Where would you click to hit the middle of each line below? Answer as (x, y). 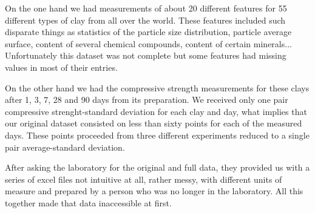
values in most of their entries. (61, 67)
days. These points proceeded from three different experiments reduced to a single (157, 135)
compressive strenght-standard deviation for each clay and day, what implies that (156, 111)
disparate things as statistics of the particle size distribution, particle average (148, 32)
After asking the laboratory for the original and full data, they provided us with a (157, 167)
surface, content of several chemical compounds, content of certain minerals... (148, 43)
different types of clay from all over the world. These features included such (145, 20)
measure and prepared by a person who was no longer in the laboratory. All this (154, 191)
